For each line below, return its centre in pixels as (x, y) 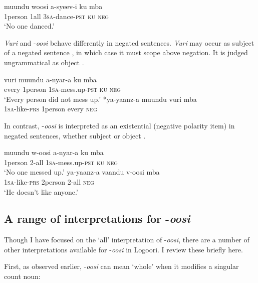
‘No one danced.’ (29, 26)
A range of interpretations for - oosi (97, 219)
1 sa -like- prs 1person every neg (51, 109)
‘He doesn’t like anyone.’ (41, 191)
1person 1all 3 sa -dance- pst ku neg (57, 16)
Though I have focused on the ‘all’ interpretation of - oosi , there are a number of (127, 240)
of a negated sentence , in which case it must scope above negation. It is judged (126, 52)
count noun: (22, 276)
